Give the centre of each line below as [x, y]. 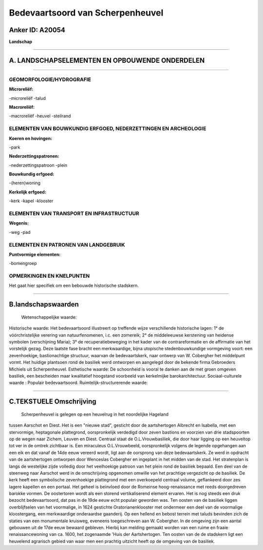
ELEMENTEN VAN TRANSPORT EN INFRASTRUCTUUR [74, 213]
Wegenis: [19, 223]
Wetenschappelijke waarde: [49, 317]
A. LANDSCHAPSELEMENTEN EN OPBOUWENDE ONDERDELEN [107, 60]
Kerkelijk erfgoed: [28, 192]
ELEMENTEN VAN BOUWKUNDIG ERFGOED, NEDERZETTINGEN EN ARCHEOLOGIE [108, 129]
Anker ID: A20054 [37, 30]
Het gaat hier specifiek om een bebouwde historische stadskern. [74, 285]
